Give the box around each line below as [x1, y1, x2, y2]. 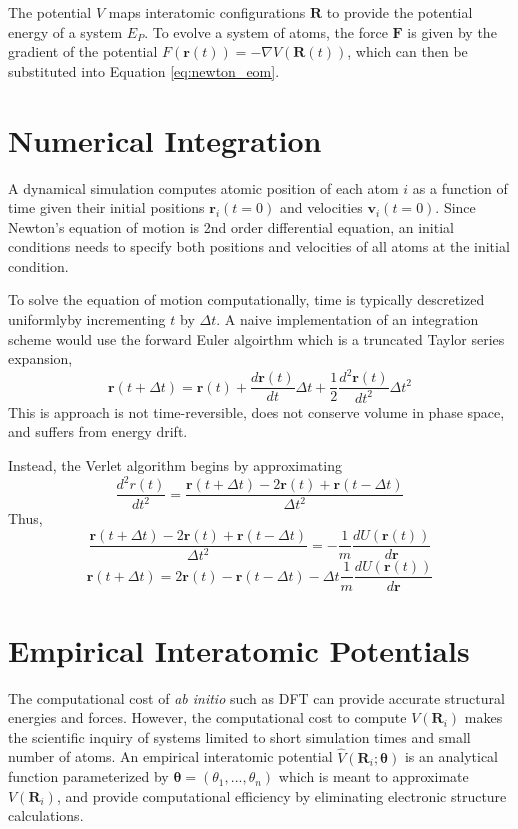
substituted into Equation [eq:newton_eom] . [8, 60, 280, 81]
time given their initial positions [8, 197, 205, 218]
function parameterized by [8, 766, 169, 787]
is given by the [407, 21, 497, 42]
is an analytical [404, 746, 498, 767]
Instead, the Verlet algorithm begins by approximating [8, 454, 342, 475]
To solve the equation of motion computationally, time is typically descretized [8, 289, 485, 310]
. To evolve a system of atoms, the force [144, 21, 388, 42]
